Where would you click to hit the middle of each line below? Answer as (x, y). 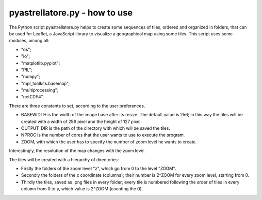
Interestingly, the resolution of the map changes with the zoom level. (77, 151)
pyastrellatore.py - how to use (71, 13)
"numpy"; (31, 77)
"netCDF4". (33, 97)
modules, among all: (29, 41)
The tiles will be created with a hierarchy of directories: (64, 159)
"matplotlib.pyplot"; (41, 63)
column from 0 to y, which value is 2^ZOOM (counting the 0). (82, 189)
